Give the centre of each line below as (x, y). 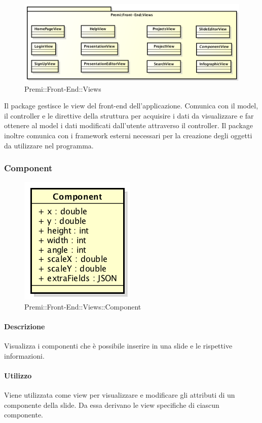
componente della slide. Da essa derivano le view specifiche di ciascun (112, 405)
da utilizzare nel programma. (49, 145)
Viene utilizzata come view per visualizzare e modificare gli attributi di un (120, 395)
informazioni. (24, 355)
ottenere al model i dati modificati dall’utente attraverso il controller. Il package (129, 125)
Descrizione (25, 326)
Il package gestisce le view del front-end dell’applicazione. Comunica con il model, (131, 106)
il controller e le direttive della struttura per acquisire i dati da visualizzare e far (129, 115)
